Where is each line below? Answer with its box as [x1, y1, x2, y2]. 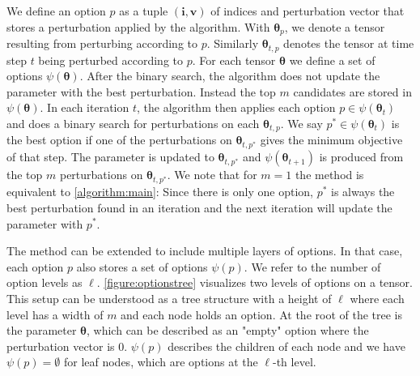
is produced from [319, 148, 404, 165]
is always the [331, 183, 395, 200]
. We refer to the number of [244, 258, 381, 275]
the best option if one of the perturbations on [6, 131, 232, 148]
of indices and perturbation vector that [210, 2, 405, 19]
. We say [280, 114, 323, 131]
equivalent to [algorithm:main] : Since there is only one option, [6, 183, 313, 200]
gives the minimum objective [260, 131, 403, 148]
